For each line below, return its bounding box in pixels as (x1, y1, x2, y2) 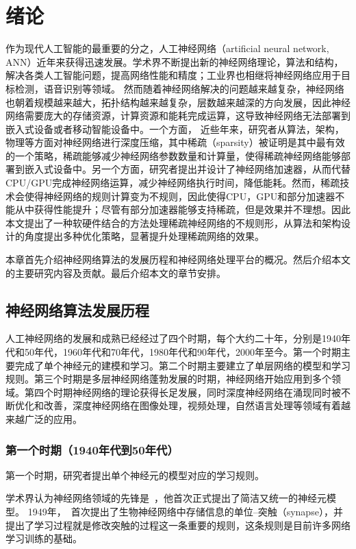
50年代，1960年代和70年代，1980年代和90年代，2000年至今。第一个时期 (24, 345, 341, 359)
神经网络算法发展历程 (5, 299, 149, 320)
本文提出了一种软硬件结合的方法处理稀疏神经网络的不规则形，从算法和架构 (5, 215, 341, 230)
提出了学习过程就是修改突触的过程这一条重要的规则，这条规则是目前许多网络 (5, 517, 351, 532)
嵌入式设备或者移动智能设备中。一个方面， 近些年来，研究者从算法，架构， (5, 121, 344, 136)
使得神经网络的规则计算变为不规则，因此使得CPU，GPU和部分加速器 (24, 188, 335, 203)
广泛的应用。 (24, 411, 82, 426)
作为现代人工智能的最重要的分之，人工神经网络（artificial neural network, (5, 41, 329, 56)
